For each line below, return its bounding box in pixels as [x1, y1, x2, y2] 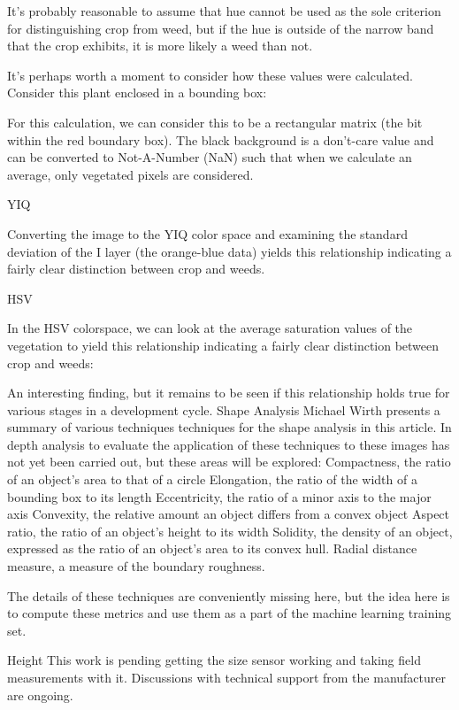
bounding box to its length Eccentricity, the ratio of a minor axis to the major [7, 487, 432, 505]
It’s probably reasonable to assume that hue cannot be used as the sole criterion [7, 2, 441, 19]
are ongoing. [7, 685, 73, 704]
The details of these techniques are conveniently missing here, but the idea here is [7, 586, 450, 605]
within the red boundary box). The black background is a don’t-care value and [7, 130, 434, 149]
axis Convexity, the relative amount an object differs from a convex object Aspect [7, 505, 450, 523]
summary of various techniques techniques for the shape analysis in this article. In [7, 418, 452, 436]
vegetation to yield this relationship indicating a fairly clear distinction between [7, 336, 440, 354]
